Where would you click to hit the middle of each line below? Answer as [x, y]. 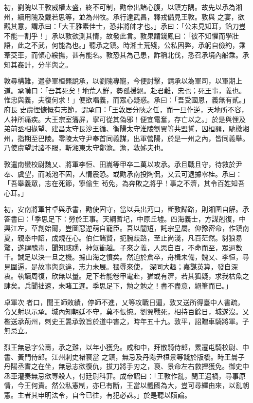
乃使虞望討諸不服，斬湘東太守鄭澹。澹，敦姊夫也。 [86, 148]
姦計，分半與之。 [45, 64]
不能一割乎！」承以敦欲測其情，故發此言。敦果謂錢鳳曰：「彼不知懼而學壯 [121, 35]
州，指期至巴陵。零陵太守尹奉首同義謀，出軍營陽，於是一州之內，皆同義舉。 [126, 138]
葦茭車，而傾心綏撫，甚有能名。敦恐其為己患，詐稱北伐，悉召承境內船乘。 [123, 54]
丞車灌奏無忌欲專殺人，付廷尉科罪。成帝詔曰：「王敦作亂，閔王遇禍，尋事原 [125, 375]
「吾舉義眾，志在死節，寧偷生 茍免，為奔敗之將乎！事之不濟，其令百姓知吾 [124, 183]
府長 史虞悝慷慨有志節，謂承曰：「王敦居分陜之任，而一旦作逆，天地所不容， [126, 109]
